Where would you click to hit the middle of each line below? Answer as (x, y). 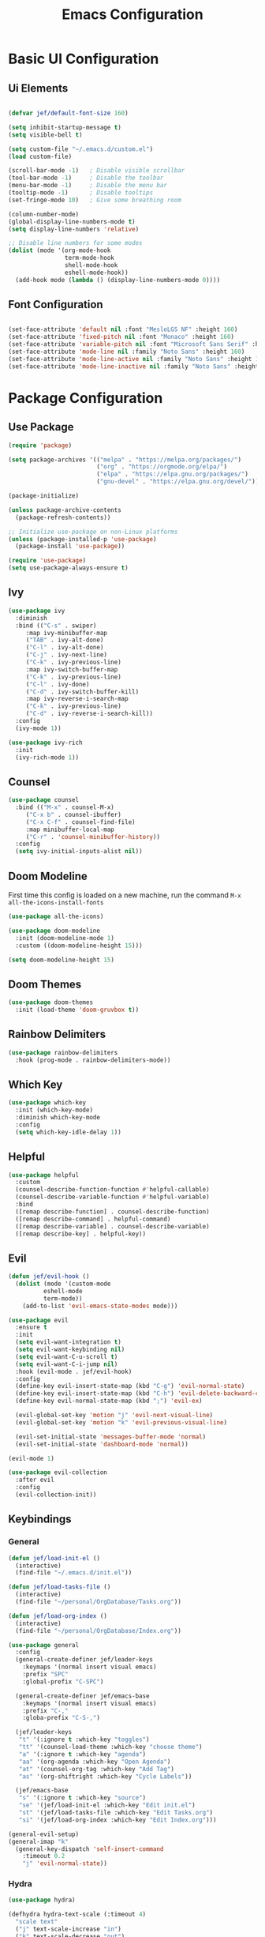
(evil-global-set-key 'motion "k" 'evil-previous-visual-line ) (121, 1422)
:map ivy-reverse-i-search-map (77, 699)
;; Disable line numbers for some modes (76, 243)
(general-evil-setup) (44, 1834)
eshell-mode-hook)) (96, 273)
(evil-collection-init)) (56, 1495)
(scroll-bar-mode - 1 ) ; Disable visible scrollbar (97, 171)
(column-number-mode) (44, 214)
